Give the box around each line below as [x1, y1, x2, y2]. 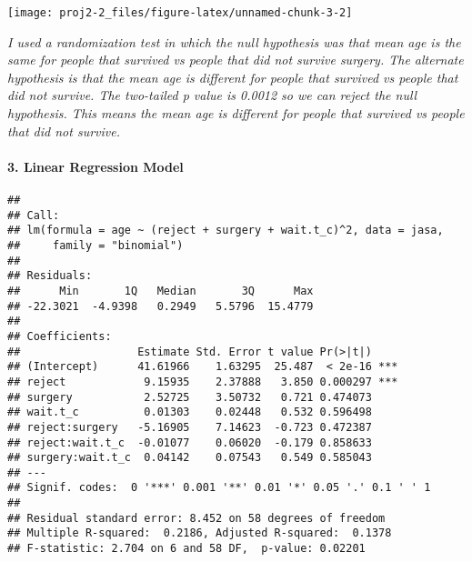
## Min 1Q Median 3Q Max [7, 284, 314, 297]
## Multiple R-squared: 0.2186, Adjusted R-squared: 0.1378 [7, 527, 392, 540]
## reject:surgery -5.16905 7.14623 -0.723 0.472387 [7, 420, 372, 434]
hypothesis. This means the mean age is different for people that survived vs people [7, 104, 465, 123]
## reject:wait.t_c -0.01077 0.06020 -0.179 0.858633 [7, 436, 372, 449]
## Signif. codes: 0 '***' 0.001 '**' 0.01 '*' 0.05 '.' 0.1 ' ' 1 [7, 481, 431, 495]
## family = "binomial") [7, 238, 184, 252]
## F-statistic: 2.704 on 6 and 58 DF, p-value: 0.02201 [7, 542, 366, 556]
